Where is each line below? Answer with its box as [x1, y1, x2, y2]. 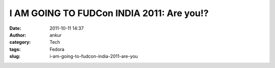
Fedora [49, 46, 65, 52]
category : [9, 39, 31, 45]
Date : [9, 25, 21, 31]
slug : [9, 53, 20, 59]
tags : [9, 46, 21, 52]
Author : [9, 32, 26, 38]
